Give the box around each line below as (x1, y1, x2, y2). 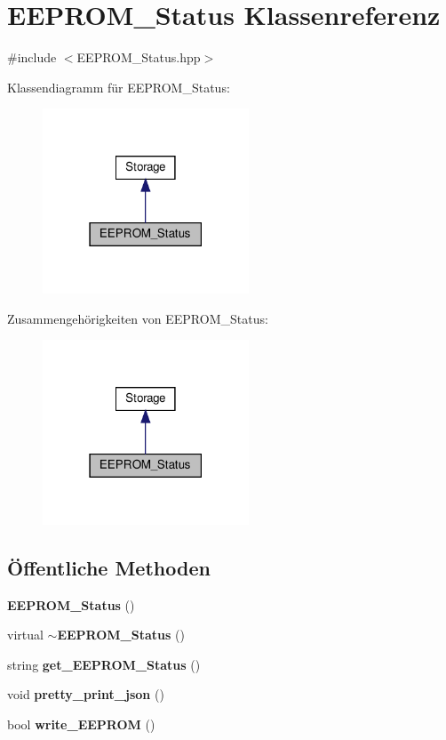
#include (7, 48, 57, 67)
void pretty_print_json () (7, 685, 164, 704)
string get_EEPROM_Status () (7, 655, 201, 673)
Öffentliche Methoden (7, 553, 211, 581)
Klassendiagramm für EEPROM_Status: (7, 77, 230, 96)
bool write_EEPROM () (7, 715, 155, 734)
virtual (7, 625, 44, 644)
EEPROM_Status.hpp (76, 48, 201, 67)
